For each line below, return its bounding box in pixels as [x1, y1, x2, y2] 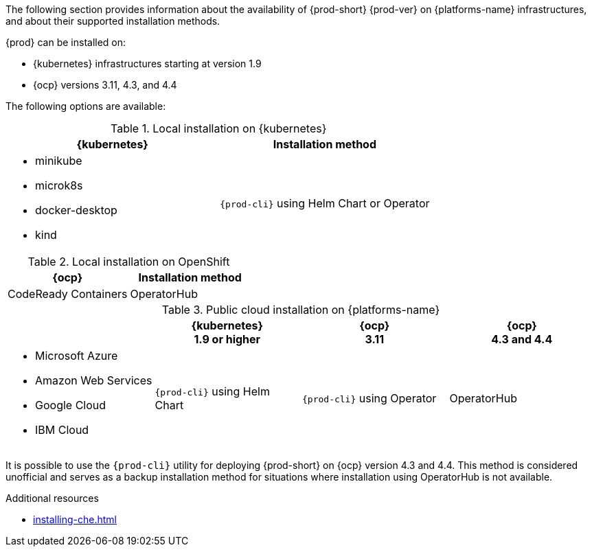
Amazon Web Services [35, 373, 152, 387]
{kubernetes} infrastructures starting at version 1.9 [33, 58, 262, 69]
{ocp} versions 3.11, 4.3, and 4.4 [33, 79, 177, 91]
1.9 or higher [194, 332, 261, 346]
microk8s [35, 179, 83, 192]
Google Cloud [35, 398, 106, 412]
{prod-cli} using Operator [302, 391, 437, 405]
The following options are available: [5, 100, 166, 112]
